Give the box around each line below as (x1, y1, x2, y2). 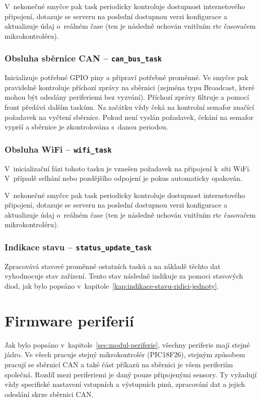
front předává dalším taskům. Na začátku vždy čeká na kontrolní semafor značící (5, 101, 254, 112)
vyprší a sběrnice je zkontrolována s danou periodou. (5, 121, 168, 132)
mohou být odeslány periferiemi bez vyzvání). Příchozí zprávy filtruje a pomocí (5, 92, 249, 102)
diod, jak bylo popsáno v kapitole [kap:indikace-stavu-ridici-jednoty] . (5, 281, 219, 291)
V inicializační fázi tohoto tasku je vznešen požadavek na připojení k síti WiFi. (5, 163, 251, 173)
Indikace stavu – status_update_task (5, 240, 152, 253)
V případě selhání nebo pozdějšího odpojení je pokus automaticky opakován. (5, 173, 242, 183)
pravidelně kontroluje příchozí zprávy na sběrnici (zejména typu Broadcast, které (5, 82, 255, 92)
